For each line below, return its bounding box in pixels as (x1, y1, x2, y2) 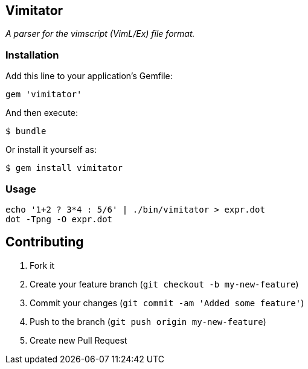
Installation (5, 48, 59, 61)
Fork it (30, 260, 55, 271)
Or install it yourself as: (5, 144, 97, 155)
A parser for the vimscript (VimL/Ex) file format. (5, 28, 195, 39)
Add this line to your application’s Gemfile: (5, 71, 173, 82)
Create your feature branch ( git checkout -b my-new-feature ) (30, 278, 299, 289)
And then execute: (5, 107, 78, 118)
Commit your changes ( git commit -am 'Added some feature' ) (30, 297, 304, 308)
